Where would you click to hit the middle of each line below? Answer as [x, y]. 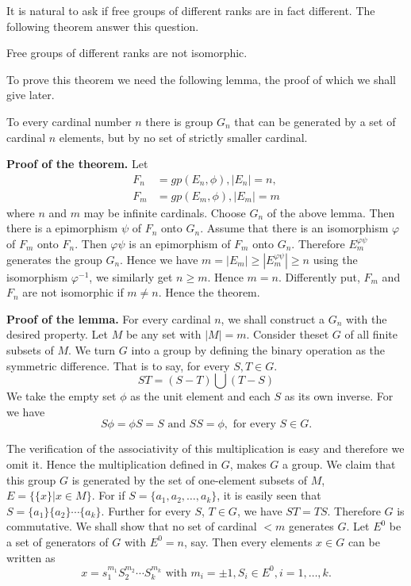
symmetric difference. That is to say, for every [118, 365]
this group [31, 479]
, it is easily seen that [269, 495]
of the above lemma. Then [331, 212]
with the [367, 318]
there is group [179, 121]
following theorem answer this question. [103, 26]
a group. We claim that [339, 463]
